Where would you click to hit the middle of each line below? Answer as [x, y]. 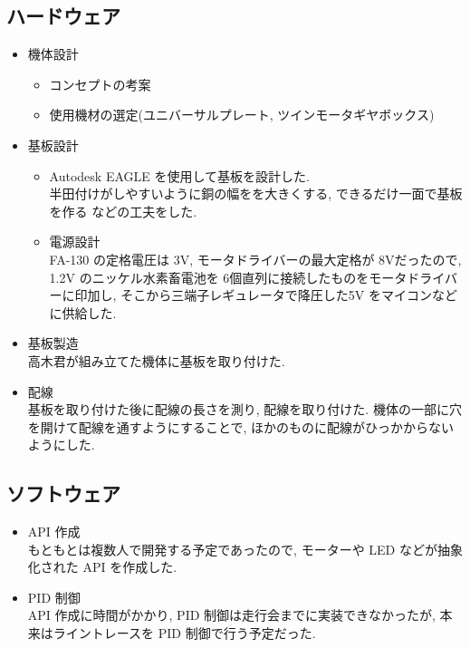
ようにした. [61, 445]
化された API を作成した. [102, 567]
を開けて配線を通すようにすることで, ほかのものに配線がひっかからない [241, 426]
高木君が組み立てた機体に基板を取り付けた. [156, 360]
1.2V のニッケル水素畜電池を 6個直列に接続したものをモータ [228, 277]
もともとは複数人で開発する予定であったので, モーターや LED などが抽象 [245, 549]
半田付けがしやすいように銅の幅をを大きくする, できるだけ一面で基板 [256, 193]
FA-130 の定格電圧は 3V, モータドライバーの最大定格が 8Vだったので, [255, 259]
